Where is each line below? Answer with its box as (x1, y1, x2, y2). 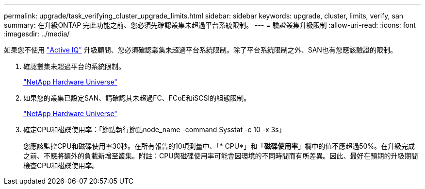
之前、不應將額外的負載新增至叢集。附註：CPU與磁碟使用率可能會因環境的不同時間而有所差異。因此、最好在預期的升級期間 (23, 152, 418, 160)
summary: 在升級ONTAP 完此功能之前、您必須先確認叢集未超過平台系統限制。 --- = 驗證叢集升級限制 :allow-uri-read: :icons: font (4, 21, 416, 29)
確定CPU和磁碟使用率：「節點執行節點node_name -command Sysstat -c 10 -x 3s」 (23, 125, 286, 134)
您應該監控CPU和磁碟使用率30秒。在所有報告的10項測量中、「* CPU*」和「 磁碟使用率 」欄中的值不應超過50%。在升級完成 (23, 142, 415, 150)
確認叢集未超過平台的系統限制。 (23, 62, 125, 70)
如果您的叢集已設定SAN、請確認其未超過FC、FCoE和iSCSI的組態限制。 (23, 94, 251, 102)
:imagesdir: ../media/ (4, 30, 70, 38)
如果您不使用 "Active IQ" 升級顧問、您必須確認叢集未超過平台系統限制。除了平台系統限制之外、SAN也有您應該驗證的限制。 (4, 46, 397, 54)
